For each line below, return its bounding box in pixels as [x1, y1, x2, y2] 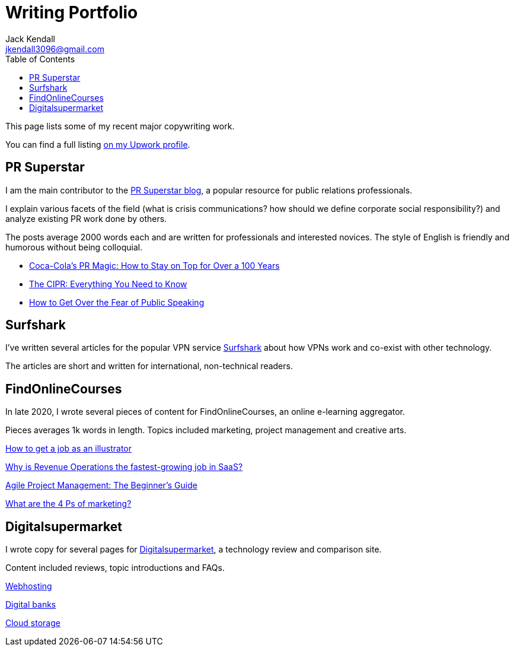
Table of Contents [5, 53, 75, 64]
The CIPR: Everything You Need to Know [29, 278, 187, 289]
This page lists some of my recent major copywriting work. [5, 120, 235, 131]
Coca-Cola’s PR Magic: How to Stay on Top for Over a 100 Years [29, 260, 280, 271]
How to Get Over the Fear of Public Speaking [29, 297, 205, 307]
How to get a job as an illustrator [5, 443, 132, 454]
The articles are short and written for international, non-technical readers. [5, 361, 293, 371]
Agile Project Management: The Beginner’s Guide [5, 480, 197, 491]
